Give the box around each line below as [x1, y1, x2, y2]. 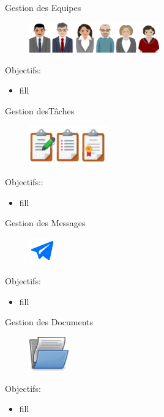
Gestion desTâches [5, 104, 75, 117]
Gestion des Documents [5, 316, 94, 328]
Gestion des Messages [5, 216, 86, 229]
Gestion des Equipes [5, 1, 81, 13]
